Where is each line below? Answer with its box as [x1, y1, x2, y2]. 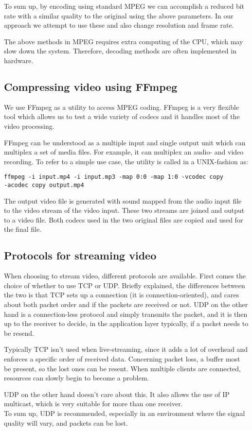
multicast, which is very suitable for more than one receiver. [4, 398, 183, 409]
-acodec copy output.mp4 [4, 181, 84, 189]
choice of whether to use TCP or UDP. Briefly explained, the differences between [4, 280, 245, 290]
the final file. [4, 224, 42, 234]
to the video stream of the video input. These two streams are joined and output [4, 205, 245, 215]
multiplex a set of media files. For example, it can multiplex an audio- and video [4, 147, 244, 157]
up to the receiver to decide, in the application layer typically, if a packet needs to [4, 318, 249, 328]
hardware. [4, 55, 34, 65]
